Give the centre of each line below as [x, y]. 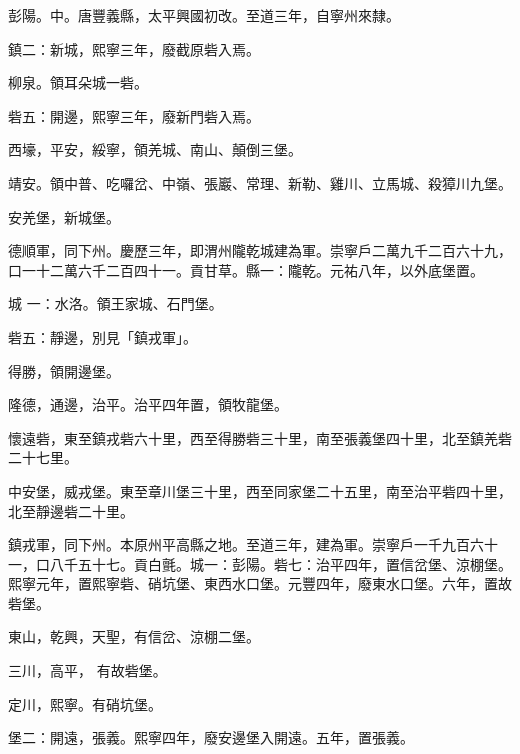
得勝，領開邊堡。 [64, 370]
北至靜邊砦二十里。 [71, 510]
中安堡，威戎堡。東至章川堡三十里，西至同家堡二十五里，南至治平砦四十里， [260, 490]
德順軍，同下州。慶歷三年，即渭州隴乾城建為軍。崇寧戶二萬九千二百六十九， [260, 250]
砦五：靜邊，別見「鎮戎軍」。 [102, 336]
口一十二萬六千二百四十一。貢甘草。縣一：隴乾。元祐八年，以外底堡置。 [246, 269]
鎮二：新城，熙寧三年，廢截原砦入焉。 [134, 48]
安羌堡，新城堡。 [64, 216]
